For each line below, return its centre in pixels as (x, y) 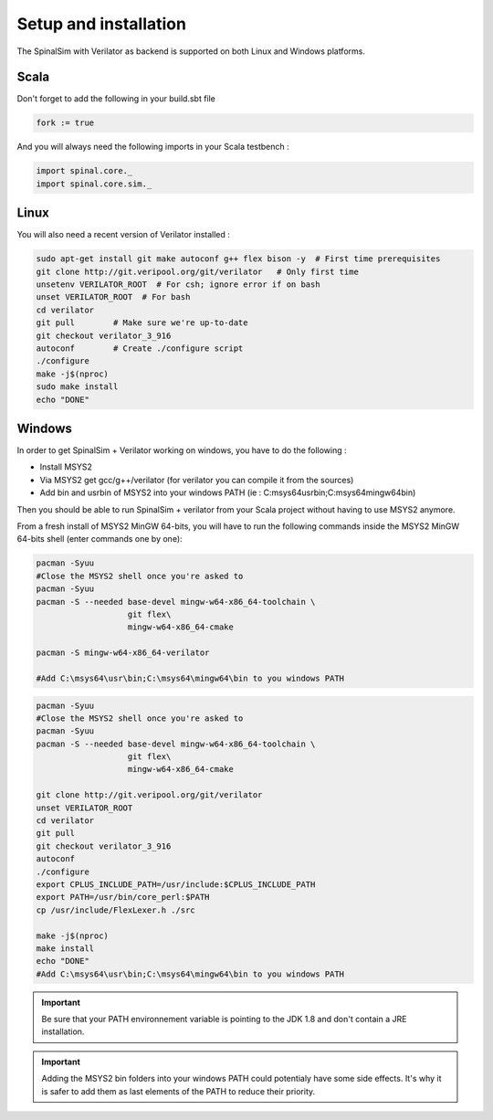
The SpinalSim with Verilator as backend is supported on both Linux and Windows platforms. (191, 51)
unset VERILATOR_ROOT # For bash (113, 297)
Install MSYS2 (66, 467)
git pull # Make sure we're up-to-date (142, 323)
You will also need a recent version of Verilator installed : (123, 235)
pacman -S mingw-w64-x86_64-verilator (123, 653)
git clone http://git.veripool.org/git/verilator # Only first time (198, 271)
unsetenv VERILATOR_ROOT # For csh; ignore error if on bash (178, 285)
